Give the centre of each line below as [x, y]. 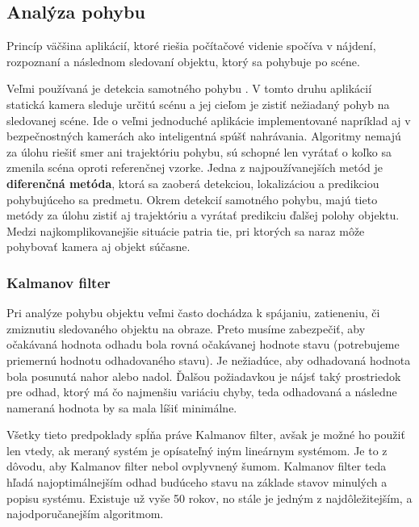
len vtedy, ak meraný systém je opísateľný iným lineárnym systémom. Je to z [197, 450]
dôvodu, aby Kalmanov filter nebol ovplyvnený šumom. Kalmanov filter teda [197, 466]
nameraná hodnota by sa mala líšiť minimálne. [122, 407]
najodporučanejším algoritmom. [85, 514]
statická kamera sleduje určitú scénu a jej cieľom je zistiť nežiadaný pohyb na [198, 104]
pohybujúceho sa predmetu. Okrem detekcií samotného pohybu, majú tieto [192, 199]
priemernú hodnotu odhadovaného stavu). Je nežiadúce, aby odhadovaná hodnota [209, 360]
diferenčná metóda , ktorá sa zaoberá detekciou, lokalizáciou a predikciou [193, 183]
